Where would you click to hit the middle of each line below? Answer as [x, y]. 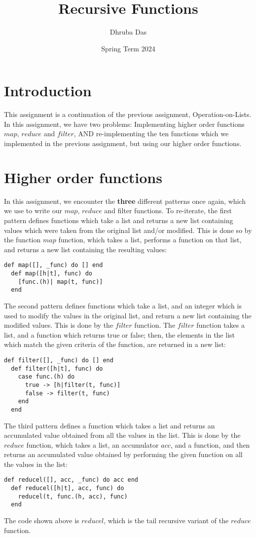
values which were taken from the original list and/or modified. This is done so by [128, 230]
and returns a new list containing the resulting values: [86, 249]
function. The [155, 325]
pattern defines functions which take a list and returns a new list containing [119, 220]
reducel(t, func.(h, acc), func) [73, 496]
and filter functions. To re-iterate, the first [168, 211]
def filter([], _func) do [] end [59, 360]
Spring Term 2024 [128, 48]
